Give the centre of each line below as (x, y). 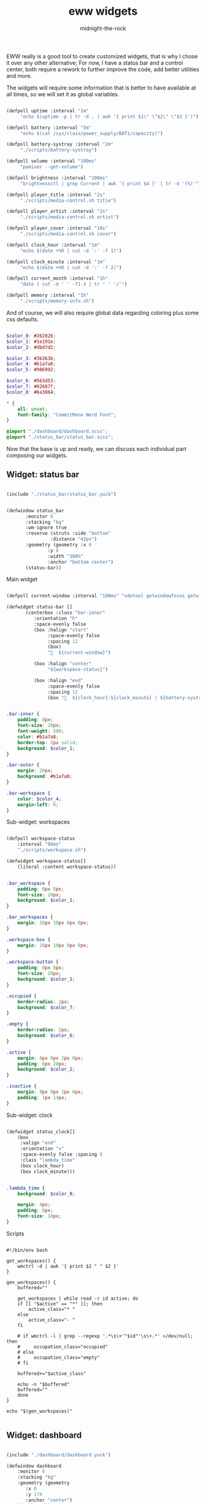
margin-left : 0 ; (38, 805)
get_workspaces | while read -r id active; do (78, 1299)
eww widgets (103, 11)
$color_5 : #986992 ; (31, 370)
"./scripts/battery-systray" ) (59, 150)
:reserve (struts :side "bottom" (68, 534)
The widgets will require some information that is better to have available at (101, 88)
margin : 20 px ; (35, 771)
